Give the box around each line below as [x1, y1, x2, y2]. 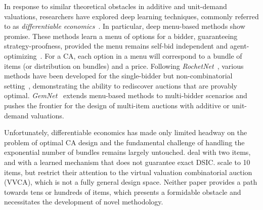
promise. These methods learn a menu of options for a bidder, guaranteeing [4, 30, 238, 41]
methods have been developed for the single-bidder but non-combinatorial [4, 70, 233, 81]
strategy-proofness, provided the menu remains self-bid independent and [4, 40, 228, 51]
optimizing [4, 50, 37, 61]
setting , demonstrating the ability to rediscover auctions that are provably [4, 80, 237, 91]
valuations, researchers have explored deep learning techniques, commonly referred [4, 11, 259, 21]
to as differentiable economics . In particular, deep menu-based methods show [4, 21, 245, 31]
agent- [230, 40, 249, 51]
